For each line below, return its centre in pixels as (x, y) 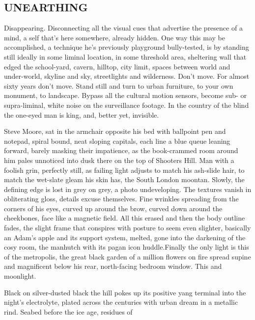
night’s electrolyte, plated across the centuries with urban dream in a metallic (121, 302)
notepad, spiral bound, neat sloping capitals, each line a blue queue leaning (117, 141)
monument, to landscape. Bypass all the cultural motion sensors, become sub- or (125, 95)
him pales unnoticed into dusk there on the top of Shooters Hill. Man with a (119, 160)
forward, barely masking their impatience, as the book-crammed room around (121, 150)
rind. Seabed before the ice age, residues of (68, 311)
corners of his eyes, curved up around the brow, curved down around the (113, 208)
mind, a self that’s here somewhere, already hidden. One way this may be (114, 37)
